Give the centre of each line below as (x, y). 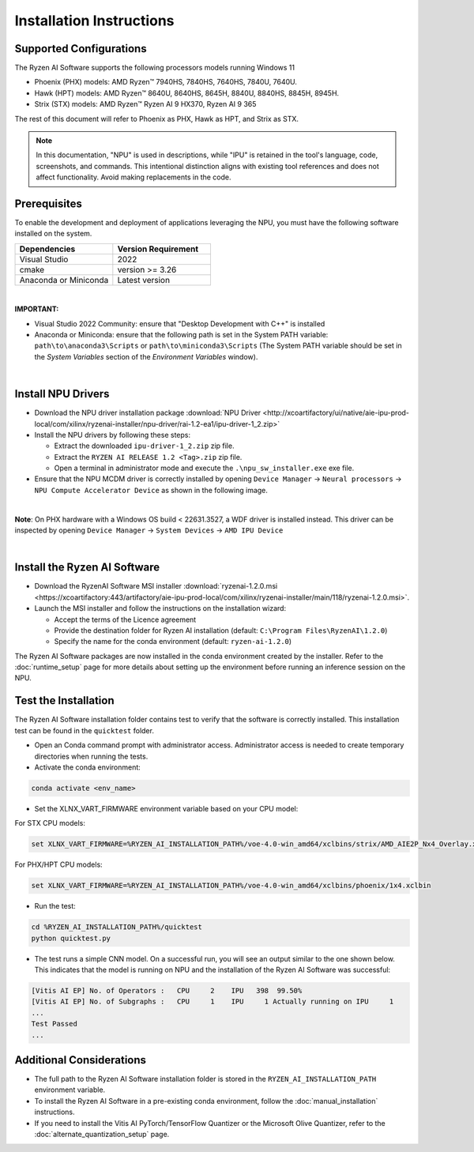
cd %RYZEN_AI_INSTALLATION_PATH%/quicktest (117, 927)
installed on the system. (53, 234)
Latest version (143, 280)
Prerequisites (48, 204)
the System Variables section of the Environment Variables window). (146, 356)
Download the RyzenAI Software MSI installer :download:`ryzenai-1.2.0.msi (156, 586)
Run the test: (55, 906)
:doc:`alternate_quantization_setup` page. (102, 1134)
